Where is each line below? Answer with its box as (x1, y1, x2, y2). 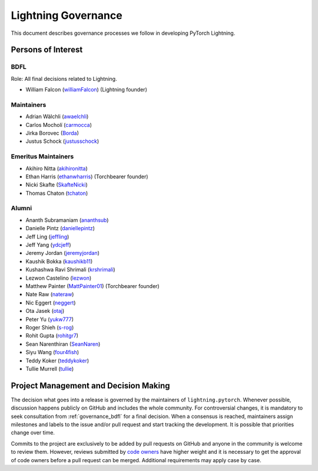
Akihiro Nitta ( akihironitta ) (25, 165, 88, 172)
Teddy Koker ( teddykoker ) (25, 357, 90, 364)
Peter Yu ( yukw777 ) (25, 316, 74, 323)
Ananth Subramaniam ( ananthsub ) (25, 216, 109, 224)
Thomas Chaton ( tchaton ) (25, 189, 88, 197)
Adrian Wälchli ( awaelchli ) (25, 113, 89, 120)
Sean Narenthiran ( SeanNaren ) (25, 340, 101, 348)
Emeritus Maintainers (11, 152, 74, 161)
